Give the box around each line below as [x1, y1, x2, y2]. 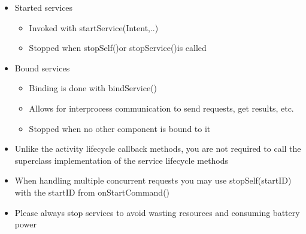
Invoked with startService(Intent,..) [29, 21, 159, 34]
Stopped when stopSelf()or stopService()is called [29, 41, 207, 54]
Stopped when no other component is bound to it [29, 122, 211, 134]
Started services [14, 1, 73, 13]
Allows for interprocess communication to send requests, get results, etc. [29, 101, 294, 114]
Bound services [14, 61, 70, 74]
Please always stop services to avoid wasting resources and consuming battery [14, 206, 300, 218]
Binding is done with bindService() [29, 82, 157, 94]
